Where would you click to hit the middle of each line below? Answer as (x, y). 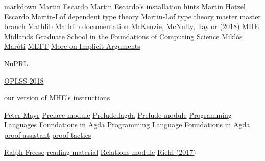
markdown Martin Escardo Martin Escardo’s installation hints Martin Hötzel (125, 6)
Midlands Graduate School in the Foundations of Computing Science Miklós (123, 36)
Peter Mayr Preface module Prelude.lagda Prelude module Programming (118, 114)
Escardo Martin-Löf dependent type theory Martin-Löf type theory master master (132, 16)
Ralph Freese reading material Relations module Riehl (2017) (100, 152)
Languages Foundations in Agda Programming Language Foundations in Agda (127, 125)
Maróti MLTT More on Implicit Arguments (72, 46)
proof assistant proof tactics (48, 134)
